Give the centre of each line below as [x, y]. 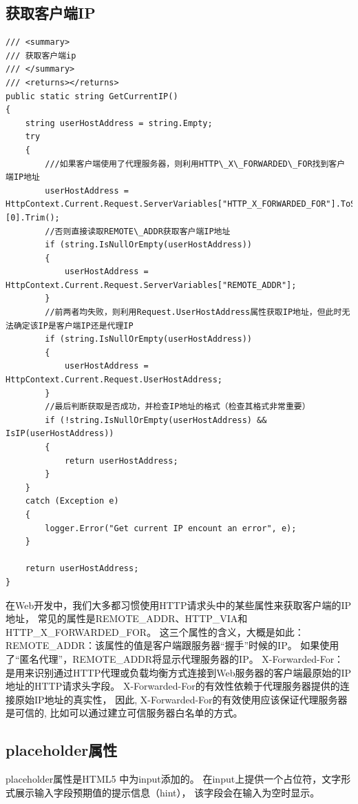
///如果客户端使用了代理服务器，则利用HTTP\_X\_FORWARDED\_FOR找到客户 [195, 164]
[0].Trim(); [33, 217]
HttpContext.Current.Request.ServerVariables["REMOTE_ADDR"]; [151, 285]
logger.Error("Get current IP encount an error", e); [171, 528]
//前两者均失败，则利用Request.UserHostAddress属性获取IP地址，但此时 [193, 312]
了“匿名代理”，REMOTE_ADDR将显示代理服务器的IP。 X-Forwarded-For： [175, 658]
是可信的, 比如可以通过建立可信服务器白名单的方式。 [124, 713]
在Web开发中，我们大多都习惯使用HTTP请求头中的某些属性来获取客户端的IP [179, 605]
